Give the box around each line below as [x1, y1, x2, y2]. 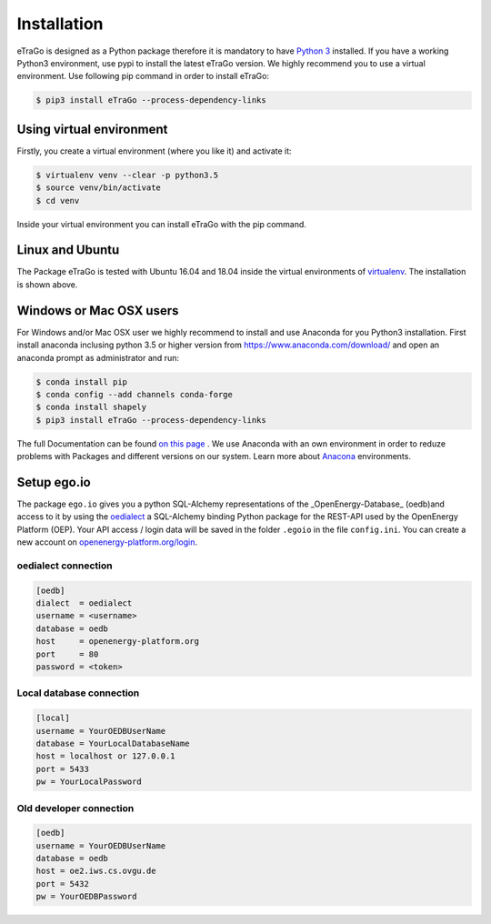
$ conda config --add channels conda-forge [35, 389, 234, 399]
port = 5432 [35, 879, 90, 889]
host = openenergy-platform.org [35, 637, 200, 647]
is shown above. [16, 278, 78, 290]
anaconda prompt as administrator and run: [16, 352, 179, 363]
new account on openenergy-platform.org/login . [16, 537, 198, 547]
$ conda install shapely [35, 402, 147, 413]
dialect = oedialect [35, 598, 133, 608]
